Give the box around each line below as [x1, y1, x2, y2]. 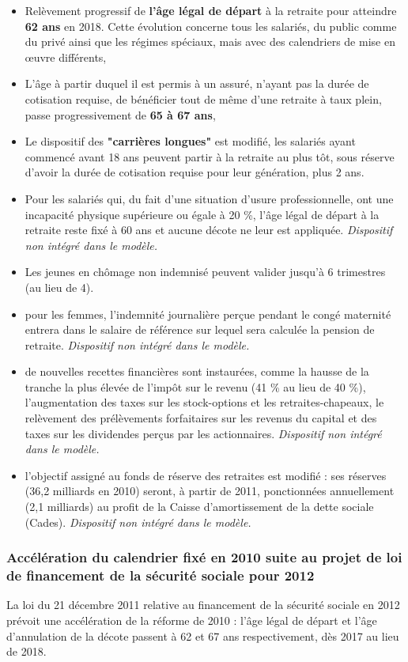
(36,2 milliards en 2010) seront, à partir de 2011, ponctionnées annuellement [25, 482, 395, 499]
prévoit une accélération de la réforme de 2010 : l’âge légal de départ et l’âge [6, 611, 377, 628]
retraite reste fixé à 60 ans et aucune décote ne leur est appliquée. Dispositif [25, 221, 393, 238]
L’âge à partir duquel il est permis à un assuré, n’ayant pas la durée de [25, 75, 369, 92]
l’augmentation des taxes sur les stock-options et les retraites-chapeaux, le [25, 394, 384, 410]
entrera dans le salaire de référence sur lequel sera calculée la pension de [25, 321, 375, 338]
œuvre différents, [25, 48, 107, 65]
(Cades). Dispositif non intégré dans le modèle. [25, 513, 251, 530]
